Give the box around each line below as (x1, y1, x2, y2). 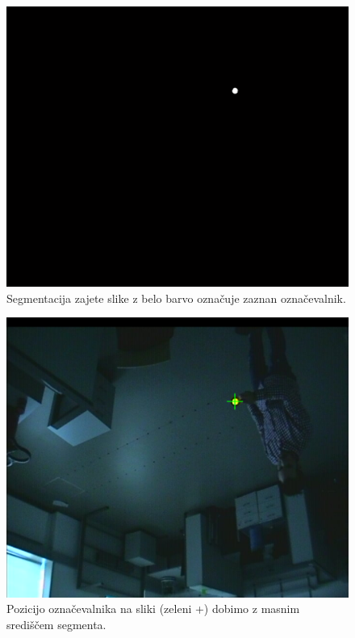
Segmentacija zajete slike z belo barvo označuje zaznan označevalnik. (6, 289, 346, 306)
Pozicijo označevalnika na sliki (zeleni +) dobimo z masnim (6, 600, 300, 617)
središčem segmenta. (6, 615, 106, 632)
